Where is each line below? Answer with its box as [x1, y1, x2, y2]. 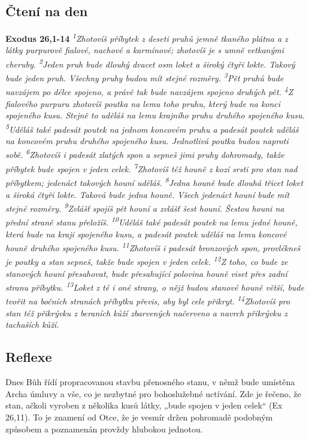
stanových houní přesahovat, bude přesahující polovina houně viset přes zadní [5, 267, 287, 279]
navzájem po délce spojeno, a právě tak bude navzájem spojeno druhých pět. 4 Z [5, 84, 293, 98]
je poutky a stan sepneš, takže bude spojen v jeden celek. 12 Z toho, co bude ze [5, 254, 288, 268]
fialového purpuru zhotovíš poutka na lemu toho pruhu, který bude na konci [5, 97, 281, 109]
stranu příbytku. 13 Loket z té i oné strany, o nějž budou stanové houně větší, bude [5, 279, 304, 294]
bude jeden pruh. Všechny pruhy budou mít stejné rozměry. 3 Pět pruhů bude [5, 70, 284, 84]
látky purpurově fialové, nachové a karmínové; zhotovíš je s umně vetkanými [5, 44, 284, 56]
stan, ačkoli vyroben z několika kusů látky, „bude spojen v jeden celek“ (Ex [5, 399, 283, 411]
